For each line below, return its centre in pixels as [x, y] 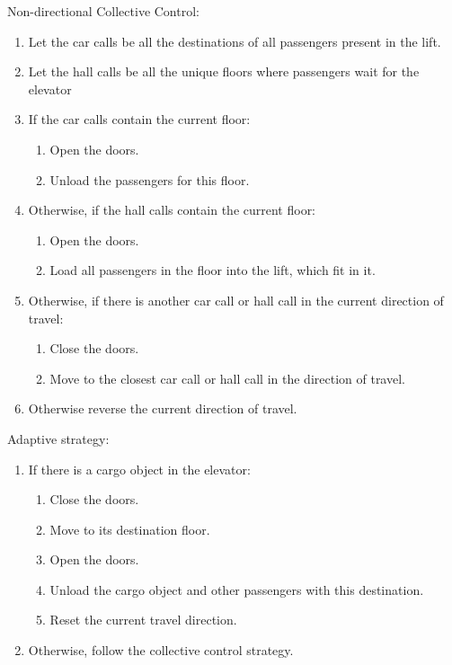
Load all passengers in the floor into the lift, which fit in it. [213, 270]
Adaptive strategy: [58, 438]
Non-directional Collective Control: [103, 11]
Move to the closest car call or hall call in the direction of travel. [227, 378]
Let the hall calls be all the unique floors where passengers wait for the [224, 71]
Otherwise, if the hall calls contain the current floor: [172, 210]
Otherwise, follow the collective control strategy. [161, 650]
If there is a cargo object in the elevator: [139, 469]
